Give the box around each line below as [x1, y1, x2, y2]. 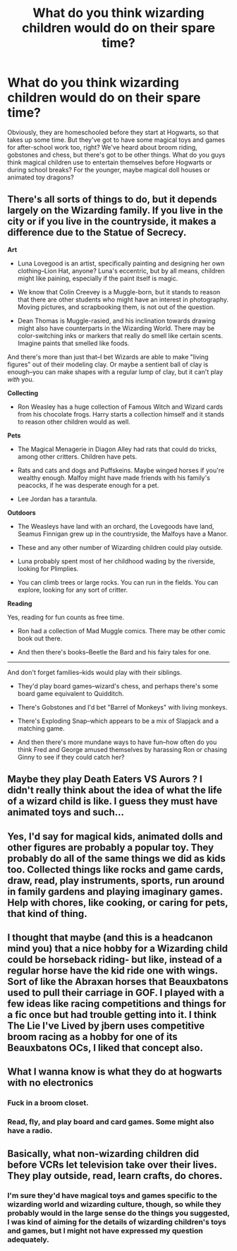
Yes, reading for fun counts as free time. [7, 613, 125, 621]
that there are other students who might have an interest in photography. [17, 295, 229, 304]
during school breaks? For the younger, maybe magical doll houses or [7, 165, 210, 174]
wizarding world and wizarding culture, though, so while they [7, 1199, 221, 1209]
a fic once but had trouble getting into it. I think [7, 1008, 217, 1021]
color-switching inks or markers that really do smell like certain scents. [17, 331, 224, 340]
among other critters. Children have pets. [17, 452, 138, 460]
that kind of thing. [7, 907, 87, 919]
